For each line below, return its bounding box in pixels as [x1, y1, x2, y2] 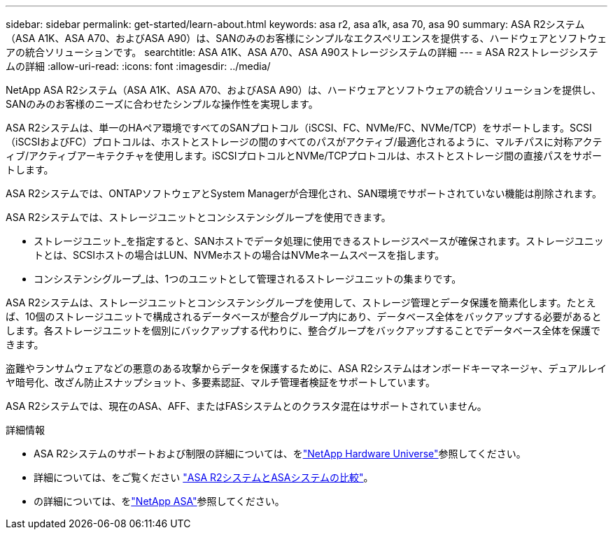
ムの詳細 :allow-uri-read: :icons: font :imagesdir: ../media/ [6, 60, 271, 72]
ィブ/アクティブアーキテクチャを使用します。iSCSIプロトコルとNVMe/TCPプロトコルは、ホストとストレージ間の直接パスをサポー [6, 150, 603, 162]
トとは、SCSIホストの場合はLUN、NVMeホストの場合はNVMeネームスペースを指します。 [34, 249, 445, 261]
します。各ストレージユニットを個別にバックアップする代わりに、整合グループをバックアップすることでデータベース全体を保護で [6, 324, 600, 336]
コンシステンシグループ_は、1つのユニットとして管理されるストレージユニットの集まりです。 [34, 273, 462, 285]
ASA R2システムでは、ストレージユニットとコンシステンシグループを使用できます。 [6, 211, 391, 223]
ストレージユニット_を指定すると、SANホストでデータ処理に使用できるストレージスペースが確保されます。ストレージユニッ [34, 235, 604, 247]
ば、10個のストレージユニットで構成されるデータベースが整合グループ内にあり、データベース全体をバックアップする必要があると [6, 311, 602, 322]
